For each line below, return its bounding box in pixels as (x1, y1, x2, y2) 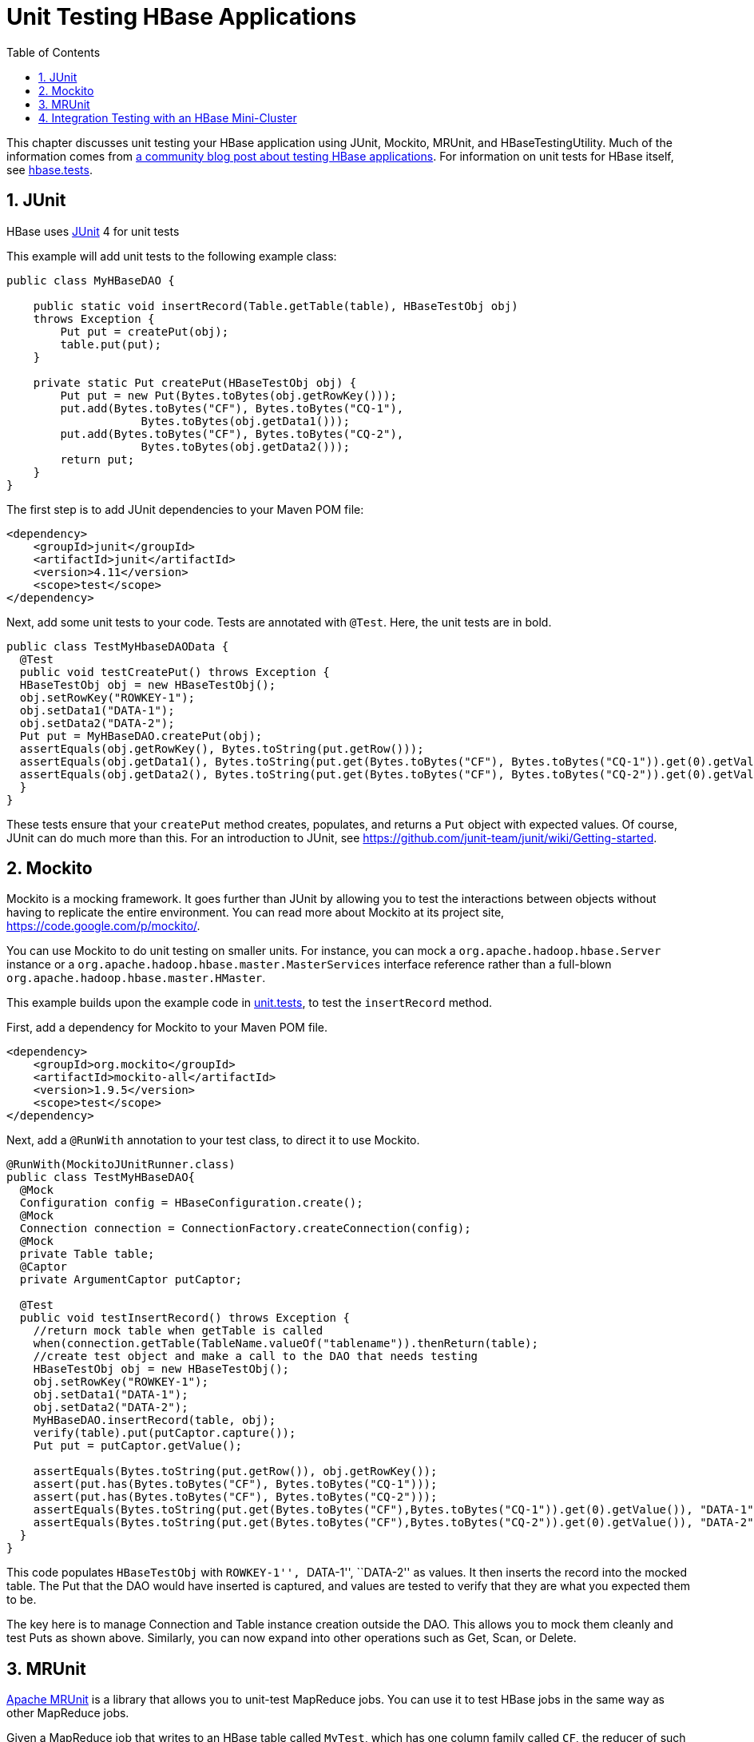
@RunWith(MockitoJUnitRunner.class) (6, 1158, 236, 1171)
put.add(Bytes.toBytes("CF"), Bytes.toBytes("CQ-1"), (60, 401, 404, 415)
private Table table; (19, 1247, 155, 1261)
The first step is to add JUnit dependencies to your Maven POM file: (6, 502, 364, 516)
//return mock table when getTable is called (33, 1324, 323, 1338)
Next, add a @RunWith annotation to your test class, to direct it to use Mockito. (6, 1133, 420, 1147)
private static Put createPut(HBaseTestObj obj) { (33, 376, 357, 389)
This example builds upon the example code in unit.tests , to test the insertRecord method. (6, 996, 492, 1010)
